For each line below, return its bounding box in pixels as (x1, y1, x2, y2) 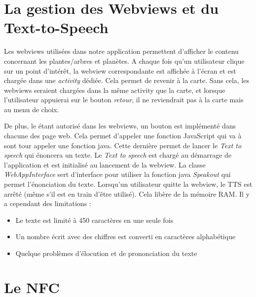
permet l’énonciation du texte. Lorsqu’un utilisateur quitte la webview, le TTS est (4, 179, 253, 189)
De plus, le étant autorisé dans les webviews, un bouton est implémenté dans (4, 121, 236, 131)
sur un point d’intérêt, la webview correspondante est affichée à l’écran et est (4, 65, 236, 76)
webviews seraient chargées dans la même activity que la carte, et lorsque (4, 85, 225, 95)
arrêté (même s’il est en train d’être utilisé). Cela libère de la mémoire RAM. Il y (4, 188, 250, 199)
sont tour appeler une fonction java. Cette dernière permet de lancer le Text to (4, 140, 242, 150)
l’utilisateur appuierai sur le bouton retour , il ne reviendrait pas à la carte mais (4, 94, 244, 105)
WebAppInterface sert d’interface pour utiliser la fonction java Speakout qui (4, 169, 231, 179)
